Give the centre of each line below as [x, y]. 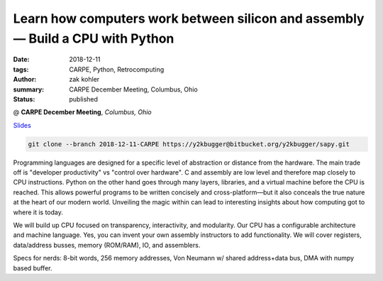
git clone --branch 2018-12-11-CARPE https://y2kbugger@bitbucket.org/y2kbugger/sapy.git [189, 144]
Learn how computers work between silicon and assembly [189, 18]
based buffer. [33, 268]
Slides [22, 125]
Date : [21, 60]
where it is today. [38, 212]
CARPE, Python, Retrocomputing [117, 69]
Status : [24, 99]
